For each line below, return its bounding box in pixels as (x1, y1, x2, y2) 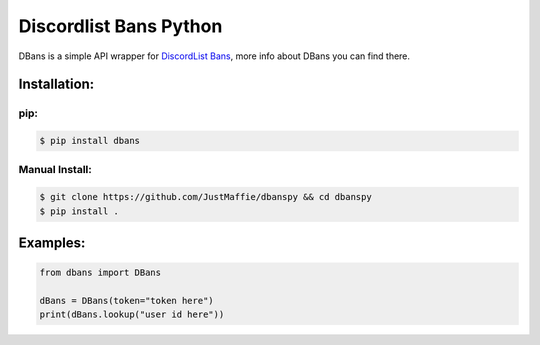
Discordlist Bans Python (18, 15, 223, 37)
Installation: (18, 76, 95, 93)
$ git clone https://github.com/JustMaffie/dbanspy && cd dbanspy (39, 191, 372, 203)
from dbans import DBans (39, 267, 162, 279)
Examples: (18, 235, 86, 252)
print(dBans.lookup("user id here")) (39, 309, 225, 320)
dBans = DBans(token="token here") (39, 295, 214, 307)
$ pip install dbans (39, 135, 140, 147)
